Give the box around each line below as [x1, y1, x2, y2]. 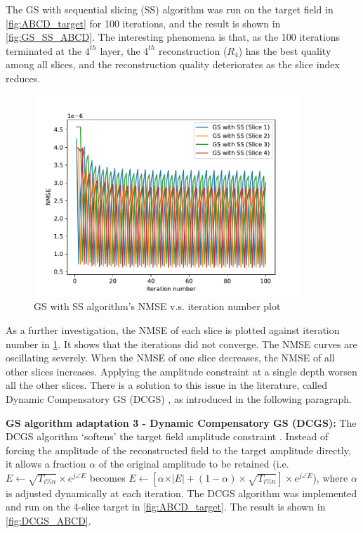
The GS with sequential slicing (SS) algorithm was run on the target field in [6, 2, 334, 16]
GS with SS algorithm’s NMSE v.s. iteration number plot [34, 299, 281, 314]
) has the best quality [238, 43, 331, 58]
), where [312, 470, 348, 484]
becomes [89, 470, 126, 484]
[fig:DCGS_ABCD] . [6, 513, 91, 528]
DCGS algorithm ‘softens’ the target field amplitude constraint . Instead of [6, 429, 329, 444]
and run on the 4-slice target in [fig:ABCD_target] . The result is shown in [6, 499, 326, 514]
